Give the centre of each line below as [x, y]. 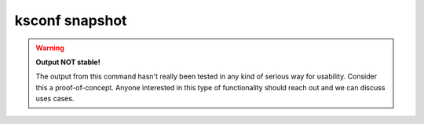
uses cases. [55, 99]
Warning [50, 48]
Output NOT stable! [68, 62]
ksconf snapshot [71, 20]
